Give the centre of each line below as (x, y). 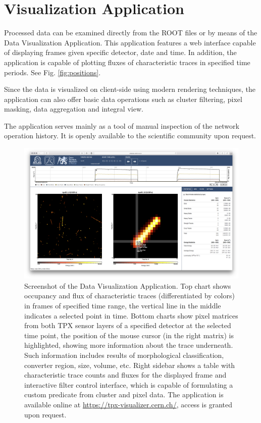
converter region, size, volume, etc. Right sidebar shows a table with (130, 365)
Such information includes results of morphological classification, (124, 355)
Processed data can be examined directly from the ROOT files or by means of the (131, 33)
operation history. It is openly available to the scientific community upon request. (130, 136)
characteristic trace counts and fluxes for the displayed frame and (125, 375)
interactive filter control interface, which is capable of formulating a (129, 384)
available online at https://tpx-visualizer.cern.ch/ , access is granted (128, 404)
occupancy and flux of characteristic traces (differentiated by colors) (129, 296)
